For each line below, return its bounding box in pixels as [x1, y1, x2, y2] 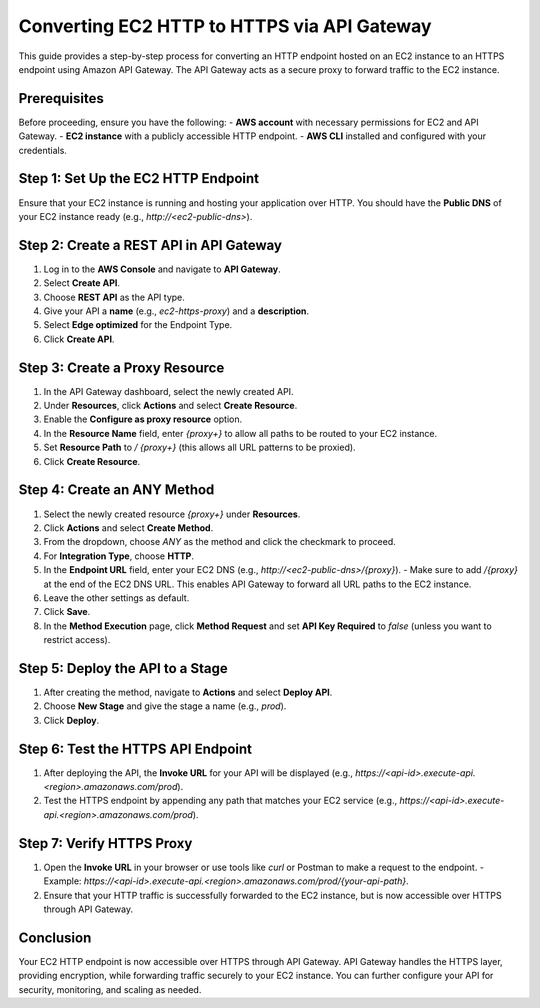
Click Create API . [43, 333, 115, 345]
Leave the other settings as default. [43, 591, 190, 604]
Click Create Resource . [43, 455, 141, 467]
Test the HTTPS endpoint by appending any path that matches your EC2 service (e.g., [43, 795, 398, 807]
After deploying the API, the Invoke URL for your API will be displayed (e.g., [43, 766, 354, 779]
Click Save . [43, 606, 91, 618]
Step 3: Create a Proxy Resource [18, 359, 225, 376]
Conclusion [18, 929, 92, 946]
